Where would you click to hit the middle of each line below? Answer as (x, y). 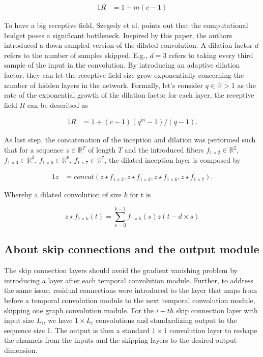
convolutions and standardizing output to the (166, 320)
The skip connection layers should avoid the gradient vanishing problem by (121, 270)
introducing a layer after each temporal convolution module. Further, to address (129, 280)
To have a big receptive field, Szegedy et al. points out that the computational (126, 25)
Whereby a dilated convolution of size (63, 195)
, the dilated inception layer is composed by (172, 159)
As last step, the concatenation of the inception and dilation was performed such (130, 140)
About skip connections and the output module (132, 249)
